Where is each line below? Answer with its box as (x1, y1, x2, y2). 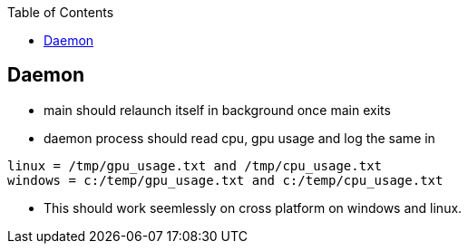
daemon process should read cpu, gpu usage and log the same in (44, 130, 435, 146)
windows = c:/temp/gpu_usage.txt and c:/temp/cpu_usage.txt (7, 172, 444, 188)
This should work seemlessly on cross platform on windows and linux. (44, 199, 463, 216)
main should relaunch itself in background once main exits (44, 101, 391, 118)
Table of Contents (7, 5, 114, 20)
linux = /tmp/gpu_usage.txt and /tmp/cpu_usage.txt (7, 158, 383, 173)
